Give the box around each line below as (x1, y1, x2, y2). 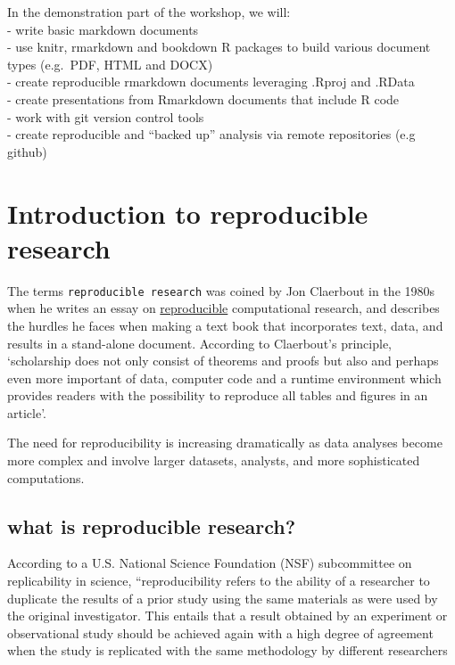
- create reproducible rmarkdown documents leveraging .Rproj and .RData (7, 72, 415, 91)
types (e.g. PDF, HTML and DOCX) (7, 54, 213, 73)
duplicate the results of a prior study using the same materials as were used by (7, 588, 438, 607)
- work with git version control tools (7, 107, 204, 126)
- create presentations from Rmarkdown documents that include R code (7, 89, 400, 108)
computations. (7, 468, 85, 487)
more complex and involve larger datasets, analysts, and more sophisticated (7, 451, 420, 470)
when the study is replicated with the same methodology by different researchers (7, 641, 448, 660)
